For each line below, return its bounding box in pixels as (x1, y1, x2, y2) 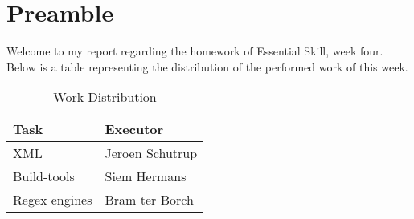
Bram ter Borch (105, 190, 194, 209)
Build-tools (13, 167, 75, 186)
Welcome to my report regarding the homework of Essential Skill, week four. (6, 43, 383, 59)
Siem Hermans (105, 167, 187, 186)
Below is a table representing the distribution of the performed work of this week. (6, 58, 408, 75)
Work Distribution (53, 87, 157, 107)
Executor (105, 120, 164, 139)
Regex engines (13, 190, 92, 209)
